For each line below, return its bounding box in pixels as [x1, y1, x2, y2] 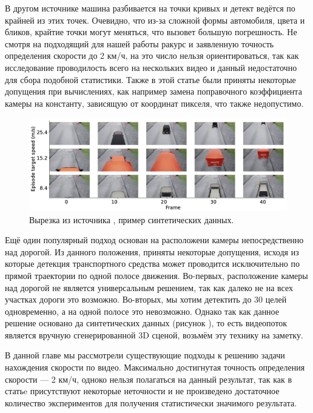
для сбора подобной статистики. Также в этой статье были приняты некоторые [5, 73, 296, 86]
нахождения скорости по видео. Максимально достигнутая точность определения [5, 361, 305, 374]
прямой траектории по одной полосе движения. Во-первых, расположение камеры [5, 269, 308, 281]
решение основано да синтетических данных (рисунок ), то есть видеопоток [5, 317, 288, 329]
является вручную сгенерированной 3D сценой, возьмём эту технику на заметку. [5, 328, 303, 341]
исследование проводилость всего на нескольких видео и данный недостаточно [5, 61, 297, 73]
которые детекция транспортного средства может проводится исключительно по [5, 257, 300, 270]
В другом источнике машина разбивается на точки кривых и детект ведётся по [5, 2, 295, 14]
